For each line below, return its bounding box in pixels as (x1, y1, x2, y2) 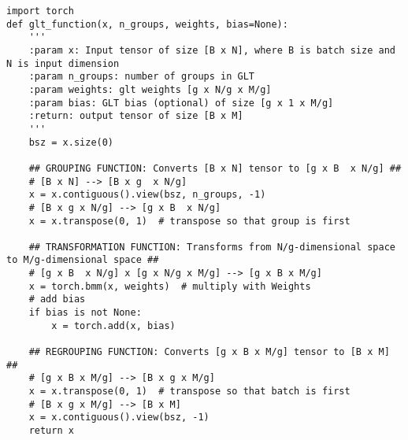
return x (28, 425, 74, 436)
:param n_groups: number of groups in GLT (28, 71, 254, 83)
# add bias (28, 294, 86, 305)
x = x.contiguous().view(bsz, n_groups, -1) (28, 189, 266, 201)
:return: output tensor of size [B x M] (28, 110, 243, 122)
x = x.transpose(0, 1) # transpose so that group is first (28, 215, 351, 227)
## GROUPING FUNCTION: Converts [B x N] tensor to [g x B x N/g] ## (28, 162, 402, 174)
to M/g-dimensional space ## (6, 254, 159, 266)
